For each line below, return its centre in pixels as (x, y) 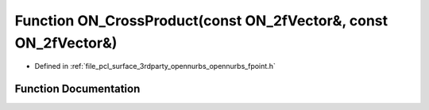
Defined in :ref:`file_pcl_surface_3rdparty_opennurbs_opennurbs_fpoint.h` (155, 66)
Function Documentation (77, 89)
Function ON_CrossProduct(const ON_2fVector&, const (201, 21)
